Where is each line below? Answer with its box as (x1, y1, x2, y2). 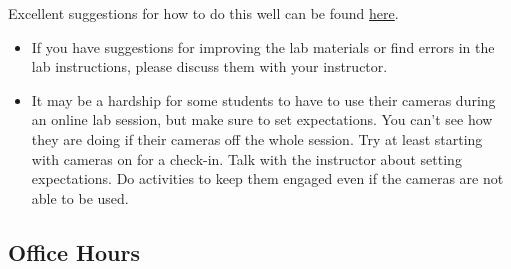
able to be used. (31, 187, 129, 208)
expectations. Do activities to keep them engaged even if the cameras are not (31, 168, 504, 189)
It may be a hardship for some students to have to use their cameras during (31, 89, 496, 110)
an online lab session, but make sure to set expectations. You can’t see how (31, 109, 493, 130)
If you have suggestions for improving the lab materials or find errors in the (31, 36, 495, 57)
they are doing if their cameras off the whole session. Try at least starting (31, 128, 483, 149)
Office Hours (8, 236, 140, 267)
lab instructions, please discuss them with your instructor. (31, 56, 388, 77)
